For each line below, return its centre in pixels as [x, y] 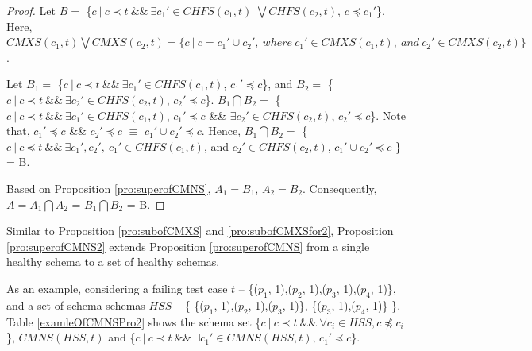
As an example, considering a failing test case [117, 288]
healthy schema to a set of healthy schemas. [113, 262]
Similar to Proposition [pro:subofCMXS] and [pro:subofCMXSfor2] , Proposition [200, 231]
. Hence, [221, 131]
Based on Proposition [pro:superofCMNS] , [109, 188]
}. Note [388, 115]
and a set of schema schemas [76, 305]
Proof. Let [31, 10]
